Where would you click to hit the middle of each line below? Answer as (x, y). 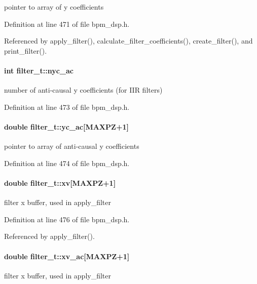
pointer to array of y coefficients (54, 7)
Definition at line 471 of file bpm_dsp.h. (67, 24)
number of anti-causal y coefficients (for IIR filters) (83, 90)
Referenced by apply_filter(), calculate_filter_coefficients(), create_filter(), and (128, 41)
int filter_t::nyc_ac (39, 70)
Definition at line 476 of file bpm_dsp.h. (67, 219)
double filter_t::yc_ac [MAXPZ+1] (66, 126)
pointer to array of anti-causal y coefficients (72, 146)
